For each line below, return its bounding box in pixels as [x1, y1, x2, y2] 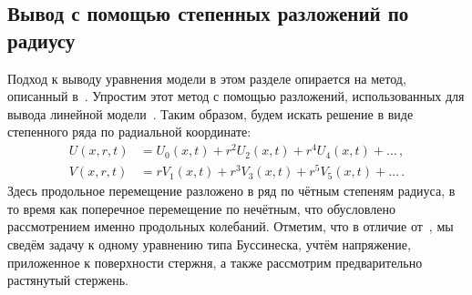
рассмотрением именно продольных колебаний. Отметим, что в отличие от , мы [7, 217, 454, 236]
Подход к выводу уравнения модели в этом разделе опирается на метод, [7, 68, 406, 87]
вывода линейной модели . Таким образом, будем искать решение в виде [7, 104, 414, 123]
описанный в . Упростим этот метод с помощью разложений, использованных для [7, 86, 465, 106]
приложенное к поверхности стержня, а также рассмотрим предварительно [7, 252, 423, 271]
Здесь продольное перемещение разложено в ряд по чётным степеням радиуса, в [7, 181, 456, 200]
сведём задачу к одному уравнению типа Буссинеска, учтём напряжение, [7, 234, 411, 253]
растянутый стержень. [7, 270, 128, 290]
